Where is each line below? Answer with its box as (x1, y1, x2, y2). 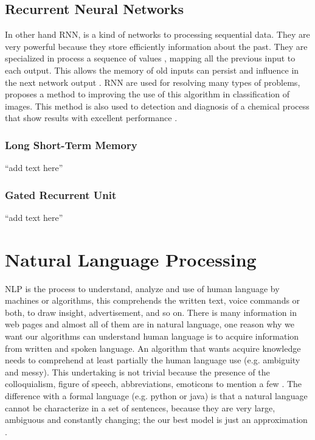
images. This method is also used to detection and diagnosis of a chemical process (5, 99, 310, 112)
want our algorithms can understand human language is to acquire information (5, 330, 299, 343)
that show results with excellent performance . (5, 111, 178, 124)
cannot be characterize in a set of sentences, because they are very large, (5, 401, 275, 414)
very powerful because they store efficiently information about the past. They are (5, 40, 308, 52)
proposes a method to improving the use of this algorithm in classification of (5, 88, 290, 100)
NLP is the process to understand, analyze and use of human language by (5, 282, 280, 295)
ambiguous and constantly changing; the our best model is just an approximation (5, 413, 308, 426)
